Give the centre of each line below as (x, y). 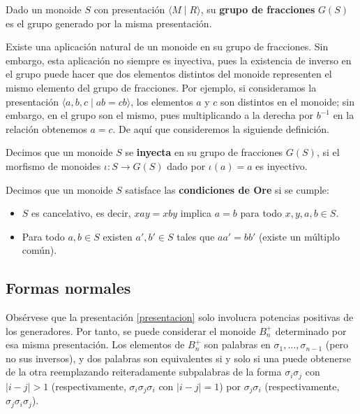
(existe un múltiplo (299, 236)
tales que (196, 236)
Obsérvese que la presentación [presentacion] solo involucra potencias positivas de (180, 317)
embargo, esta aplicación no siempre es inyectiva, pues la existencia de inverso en (179, 60)
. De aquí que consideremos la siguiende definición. (221, 128)
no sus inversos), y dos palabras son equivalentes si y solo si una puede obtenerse (178, 358)
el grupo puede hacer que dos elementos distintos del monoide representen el (169, 74)
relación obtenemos (46, 128)
